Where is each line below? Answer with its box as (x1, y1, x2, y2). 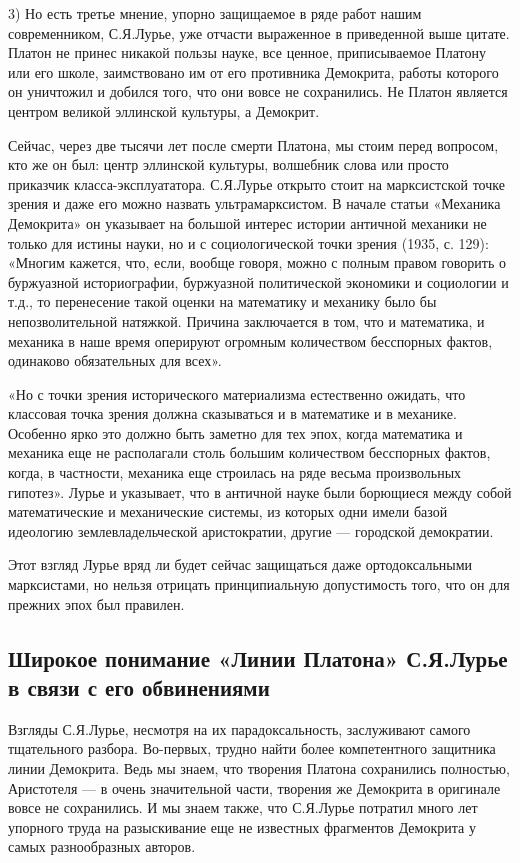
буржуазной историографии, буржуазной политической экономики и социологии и (8, 271, 509, 292)
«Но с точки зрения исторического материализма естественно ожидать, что (8, 383, 466, 404)
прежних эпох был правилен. (8, 593, 185, 614)
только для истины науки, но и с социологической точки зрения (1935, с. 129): (8, 232, 489, 253)
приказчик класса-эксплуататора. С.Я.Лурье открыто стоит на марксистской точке (8, 173, 505, 194)
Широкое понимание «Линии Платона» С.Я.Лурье (8, 642, 508, 673)
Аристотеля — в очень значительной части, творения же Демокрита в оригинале (8, 777, 501, 798)
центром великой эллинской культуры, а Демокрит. (8, 100, 320, 121)
